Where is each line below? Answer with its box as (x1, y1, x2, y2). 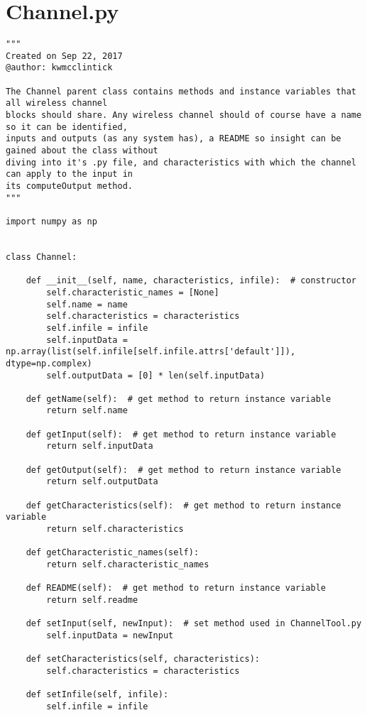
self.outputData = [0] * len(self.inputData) (46, 370, 265, 381)
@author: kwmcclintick (6, 62, 113, 73)
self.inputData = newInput (46, 630, 174, 640)
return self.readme (46, 594, 138, 605)
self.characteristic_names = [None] (46, 287, 219, 298)
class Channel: (6, 251, 77, 262)
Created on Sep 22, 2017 (6, 50, 123, 61)
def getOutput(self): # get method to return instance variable (26, 464, 341, 475)
